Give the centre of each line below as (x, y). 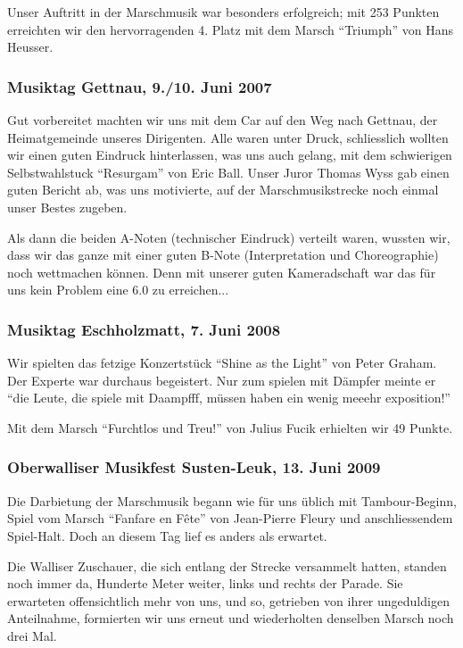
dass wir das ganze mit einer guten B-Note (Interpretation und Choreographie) (223, 255)
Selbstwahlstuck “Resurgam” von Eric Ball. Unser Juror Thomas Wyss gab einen (228, 172)
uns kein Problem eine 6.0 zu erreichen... (118, 290)
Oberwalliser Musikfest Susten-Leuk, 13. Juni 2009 (194, 467)
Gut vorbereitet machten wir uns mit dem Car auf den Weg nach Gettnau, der (223, 120)
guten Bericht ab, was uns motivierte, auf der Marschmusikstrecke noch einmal (223, 190)
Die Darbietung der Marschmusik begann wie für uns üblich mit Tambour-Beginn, (232, 500)
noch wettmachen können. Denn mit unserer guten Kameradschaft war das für (222, 272)
